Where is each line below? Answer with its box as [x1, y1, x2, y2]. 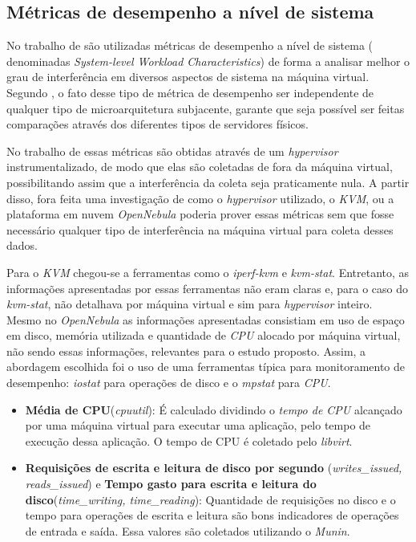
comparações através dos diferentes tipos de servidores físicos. [6, 116, 309, 132]
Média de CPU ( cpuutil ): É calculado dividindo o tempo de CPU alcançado [25, 401, 402, 418]
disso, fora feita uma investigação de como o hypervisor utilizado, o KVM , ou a [6, 189, 394, 206]
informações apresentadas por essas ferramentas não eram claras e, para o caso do [6, 279, 409, 296]
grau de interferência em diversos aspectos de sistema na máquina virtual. [6, 68, 370, 85]
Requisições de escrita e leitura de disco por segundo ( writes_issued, [25, 459, 402, 476]
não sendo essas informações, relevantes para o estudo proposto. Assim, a [6, 342, 366, 359]
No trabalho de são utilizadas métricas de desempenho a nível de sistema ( [6, 37, 374, 54]
